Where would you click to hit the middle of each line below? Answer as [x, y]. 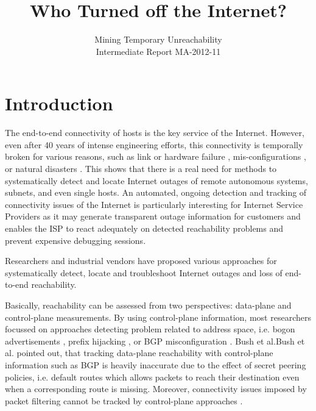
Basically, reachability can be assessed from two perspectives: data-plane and [148, 305]
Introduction [59, 103]
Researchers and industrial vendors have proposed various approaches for [141, 261]
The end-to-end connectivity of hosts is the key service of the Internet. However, [155, 133]
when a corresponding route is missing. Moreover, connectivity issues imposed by [156, 389]
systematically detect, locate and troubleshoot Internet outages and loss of [144, 272]
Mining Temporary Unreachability [158, 39]
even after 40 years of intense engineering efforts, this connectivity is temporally [154, 144]
